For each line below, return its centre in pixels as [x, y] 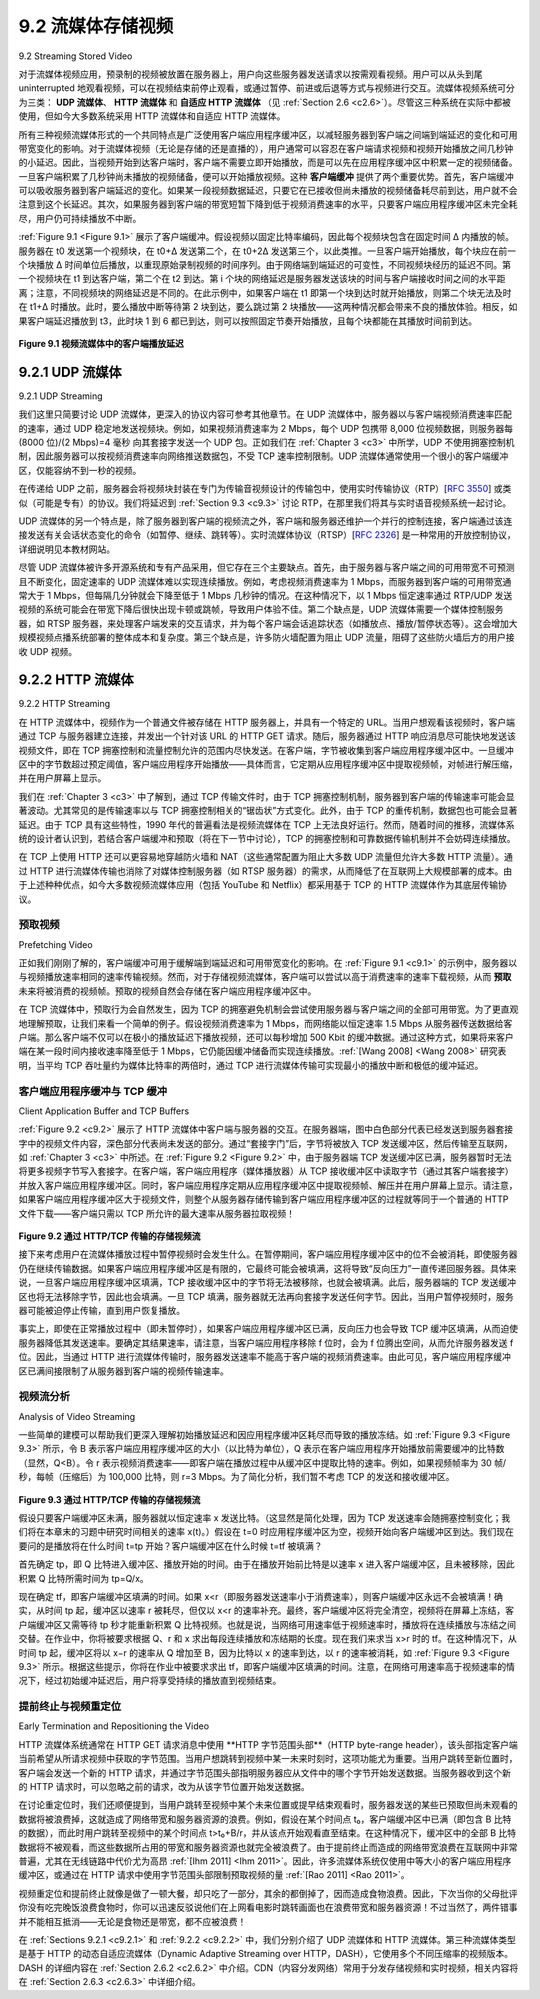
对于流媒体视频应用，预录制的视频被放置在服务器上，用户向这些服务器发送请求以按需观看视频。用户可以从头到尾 [250, 74]
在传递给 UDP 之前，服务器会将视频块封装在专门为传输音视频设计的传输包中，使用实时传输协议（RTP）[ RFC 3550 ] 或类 [265, 489]
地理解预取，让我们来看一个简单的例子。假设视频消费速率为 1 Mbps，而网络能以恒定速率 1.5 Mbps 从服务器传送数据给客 [265, 1023]
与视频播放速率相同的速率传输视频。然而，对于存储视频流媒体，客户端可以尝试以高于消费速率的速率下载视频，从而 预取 [265, 977]
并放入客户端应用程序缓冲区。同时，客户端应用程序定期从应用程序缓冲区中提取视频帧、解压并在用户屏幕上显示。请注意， [268, 1185]
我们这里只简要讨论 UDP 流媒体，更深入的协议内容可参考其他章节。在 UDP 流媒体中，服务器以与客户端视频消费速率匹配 [265, 414]
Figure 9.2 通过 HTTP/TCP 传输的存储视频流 [109, 1236]
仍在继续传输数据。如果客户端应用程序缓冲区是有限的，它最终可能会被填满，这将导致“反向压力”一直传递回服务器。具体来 [267, 1268]
